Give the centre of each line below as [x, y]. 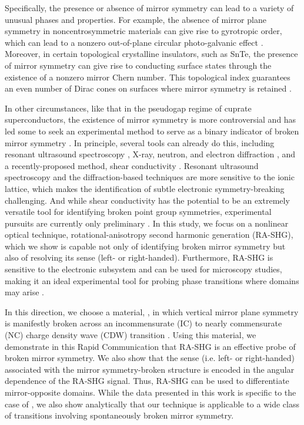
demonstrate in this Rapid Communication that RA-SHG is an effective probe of [150, 346]
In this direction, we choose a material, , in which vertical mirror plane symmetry [152, 311]
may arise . [25, 292]
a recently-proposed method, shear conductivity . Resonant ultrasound [132, 165]
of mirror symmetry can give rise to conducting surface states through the [138, 65]
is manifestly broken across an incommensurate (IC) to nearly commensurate [143, 323]
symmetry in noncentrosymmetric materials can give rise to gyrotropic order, [143, 31]
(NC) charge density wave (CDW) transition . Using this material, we [131, 335]
